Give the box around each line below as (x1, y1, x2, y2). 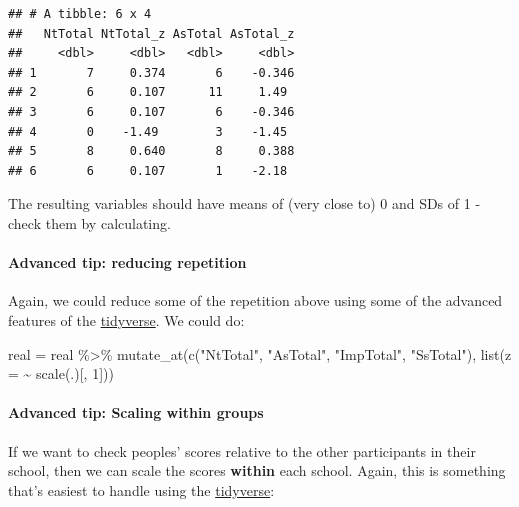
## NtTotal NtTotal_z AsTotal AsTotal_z (8, 26, 295, 41)
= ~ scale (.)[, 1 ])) (8, 363, 114, 384)
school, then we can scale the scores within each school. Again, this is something (8, 460, 506, 481)
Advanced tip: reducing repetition (8, 252, 247, 273)
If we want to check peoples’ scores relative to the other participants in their (8, 440, 476, 461)
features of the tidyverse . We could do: (8, 309, 245, 330)
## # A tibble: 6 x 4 (8, 7, 152, 21)
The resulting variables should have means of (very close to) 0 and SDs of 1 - (8, 193, 481, 214)
